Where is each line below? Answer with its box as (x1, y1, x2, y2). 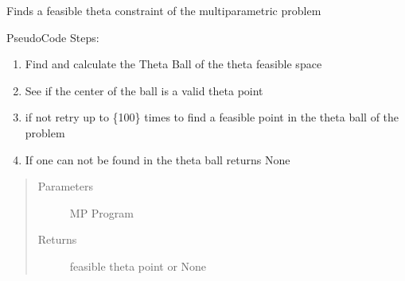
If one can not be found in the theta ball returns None (25, 151, 290, 167)
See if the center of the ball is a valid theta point (25, 82, 263, 98)
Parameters (37, 178, 93, 194)
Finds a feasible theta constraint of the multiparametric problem (6, 2, 321, 18)
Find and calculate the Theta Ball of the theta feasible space (25, 56, 322, 72)
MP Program (69, 204, 134, 221)
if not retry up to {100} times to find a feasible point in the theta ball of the (25, 109, 399, 125)
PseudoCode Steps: (6, 29, 99, 45)
